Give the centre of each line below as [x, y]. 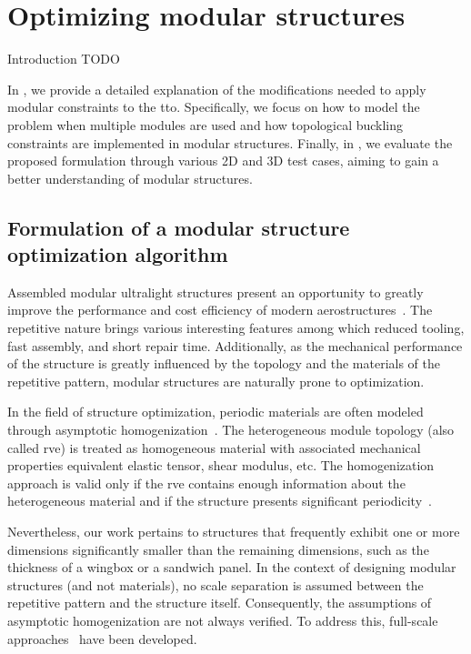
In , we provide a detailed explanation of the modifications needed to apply [217, 89]
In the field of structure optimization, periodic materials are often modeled [215, 412]
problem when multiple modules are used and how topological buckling [205, 124]
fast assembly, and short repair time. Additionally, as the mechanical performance [235, 345]
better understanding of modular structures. [130, 178]
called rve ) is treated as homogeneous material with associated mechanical [214, 447]
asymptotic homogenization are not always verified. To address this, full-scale [223, 620]
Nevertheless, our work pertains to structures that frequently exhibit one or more [234, 531]
